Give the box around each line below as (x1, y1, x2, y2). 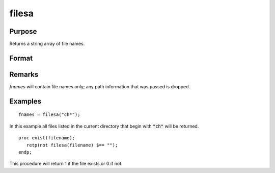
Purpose (9, 27, 37, 36)
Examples (9, 97, 42, 106)
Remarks (9, 70, 39, 79)
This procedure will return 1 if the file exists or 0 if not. (9, 161, 123, 167)
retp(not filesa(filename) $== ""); (26, 142, 118, 148)
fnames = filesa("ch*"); (18, 112, 80, 117)
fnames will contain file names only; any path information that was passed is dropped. (9, 83, 190, 89)
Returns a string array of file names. (9, 41, 85, 47)
